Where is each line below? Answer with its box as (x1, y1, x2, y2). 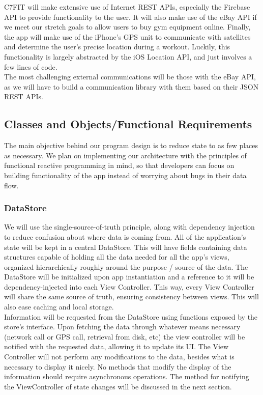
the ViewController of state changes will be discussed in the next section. (4, 381, 232, 391)
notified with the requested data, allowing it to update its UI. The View (4, 341, 229, 352)
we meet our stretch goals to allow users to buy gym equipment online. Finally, (4, 21, 251, 32)
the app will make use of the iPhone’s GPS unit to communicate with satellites (4, 31, 251, 42)
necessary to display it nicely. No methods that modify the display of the (4, 361, 231, 372)
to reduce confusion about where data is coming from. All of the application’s (4, 231, 246, 242)
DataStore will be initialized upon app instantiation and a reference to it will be (4, 271, 254, 282)
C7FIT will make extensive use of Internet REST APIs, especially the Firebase (4, 2, 250, 12)
